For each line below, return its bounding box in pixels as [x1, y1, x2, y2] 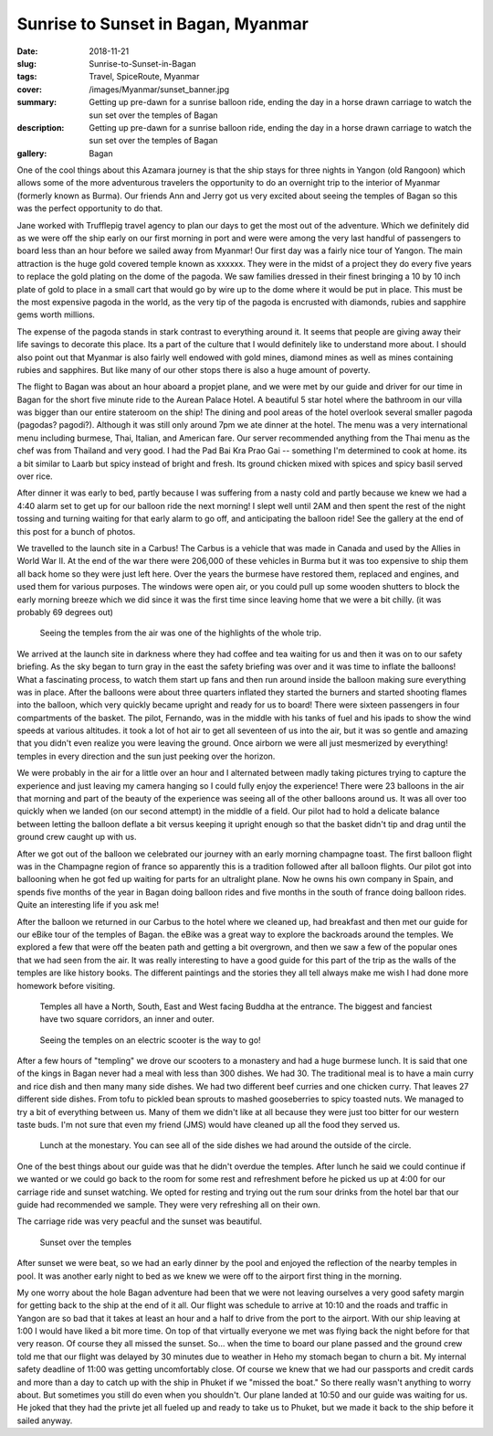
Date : [16, 46, 38, 57]
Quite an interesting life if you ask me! [16, 899, 160, 910]
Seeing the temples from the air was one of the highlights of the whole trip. [39, 627, 321, 639]
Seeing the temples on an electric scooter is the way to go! [39, 1034, 261, 1046]
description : [16, 122, 65, 133]
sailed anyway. [16, 1415, 73, 1426]
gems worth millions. [16, 309, 96, 320]
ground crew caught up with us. [16, 832, 137, 843]
